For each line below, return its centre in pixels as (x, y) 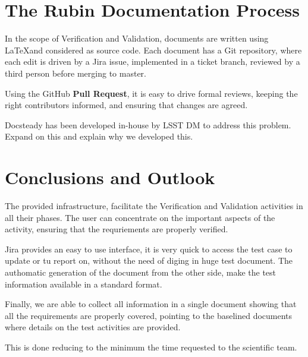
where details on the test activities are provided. (93, 327)
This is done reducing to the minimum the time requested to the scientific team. (151, 347)
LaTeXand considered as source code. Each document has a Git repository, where (153, 50)
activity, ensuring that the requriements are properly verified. (117, 229)
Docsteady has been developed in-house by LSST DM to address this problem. (148, 124)
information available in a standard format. (84, 284)
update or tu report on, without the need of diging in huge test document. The (149, 260)
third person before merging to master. (76, 73)
